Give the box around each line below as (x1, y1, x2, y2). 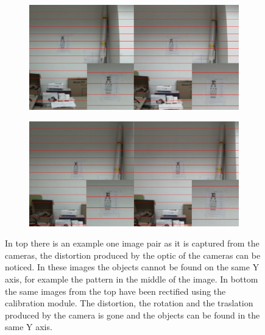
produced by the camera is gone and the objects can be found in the (5, 308, 260, 321)
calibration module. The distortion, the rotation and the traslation (5, 297, 253, 309)
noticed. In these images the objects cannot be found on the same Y (5, 261, 260, 273)
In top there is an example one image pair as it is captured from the (5, 237, 260, 250)
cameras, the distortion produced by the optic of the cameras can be (5, 248, 261, 261)
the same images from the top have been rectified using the (5, 284, 226, 297)
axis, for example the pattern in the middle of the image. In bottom (5, 272, 258, 285)
